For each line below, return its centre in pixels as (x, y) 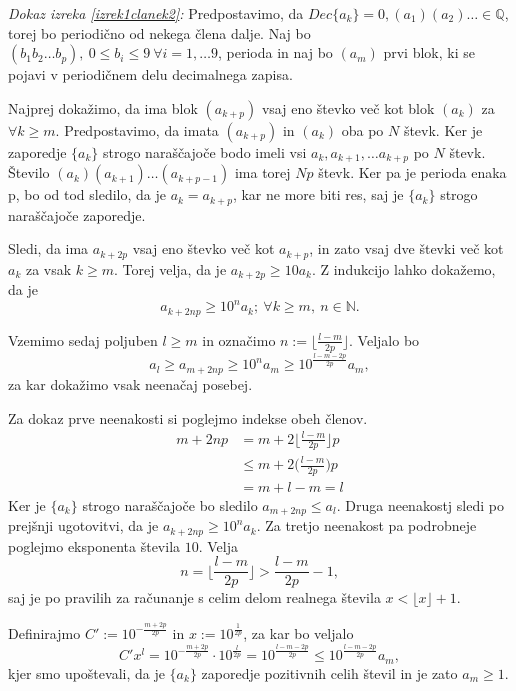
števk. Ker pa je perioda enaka (412, 172)
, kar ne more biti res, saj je (318, 194)
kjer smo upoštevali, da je (86, 672)
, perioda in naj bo (275, 52)
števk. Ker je (443, 129)
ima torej (262, 172)
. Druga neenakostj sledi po (420, 504)
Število (29, 172)
